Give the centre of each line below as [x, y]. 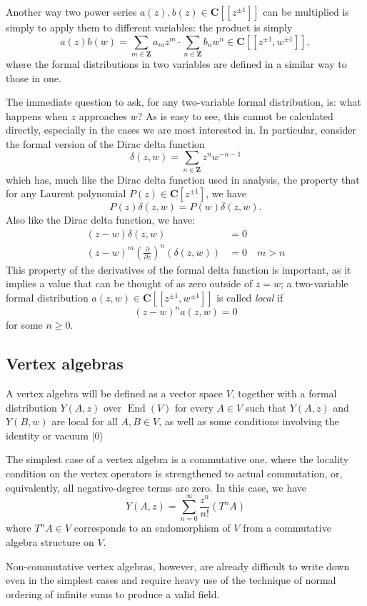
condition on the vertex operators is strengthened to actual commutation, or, [174, 473]
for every [194, 407]
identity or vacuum [47, 435]
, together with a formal [284, 393]
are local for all [85, 421]
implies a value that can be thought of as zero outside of [129, 283]
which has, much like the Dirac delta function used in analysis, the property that [183, 179]
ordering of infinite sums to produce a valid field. [113, 593]
